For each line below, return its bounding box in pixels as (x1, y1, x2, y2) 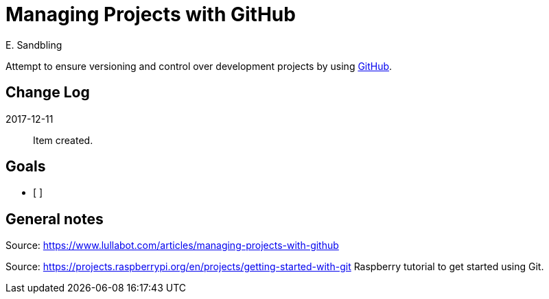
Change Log (5, 84, 90, 101)
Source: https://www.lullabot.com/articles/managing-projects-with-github (5, 239, 339, 252)
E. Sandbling (5, 38, 62, 51)
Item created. (33, 134, 93, 146)
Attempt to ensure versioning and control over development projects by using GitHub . (5, 60, 393, 72)
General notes (5, 210, 104, 228)
